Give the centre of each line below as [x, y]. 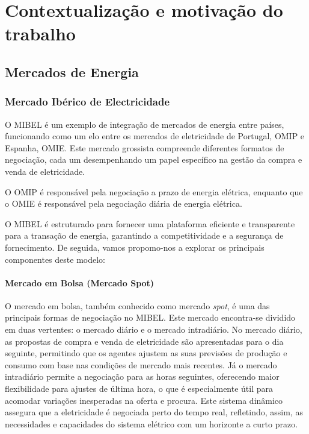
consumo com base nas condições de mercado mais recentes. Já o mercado [141, 364]
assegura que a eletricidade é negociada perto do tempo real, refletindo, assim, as [154, 412]
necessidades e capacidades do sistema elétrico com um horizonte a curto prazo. [151, 423]
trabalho [40, 33]
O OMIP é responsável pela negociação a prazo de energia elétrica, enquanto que [154, 191]
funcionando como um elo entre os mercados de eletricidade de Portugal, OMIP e [155, 136]
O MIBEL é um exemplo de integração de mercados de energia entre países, [145, 124]
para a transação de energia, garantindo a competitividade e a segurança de [144, 235]
